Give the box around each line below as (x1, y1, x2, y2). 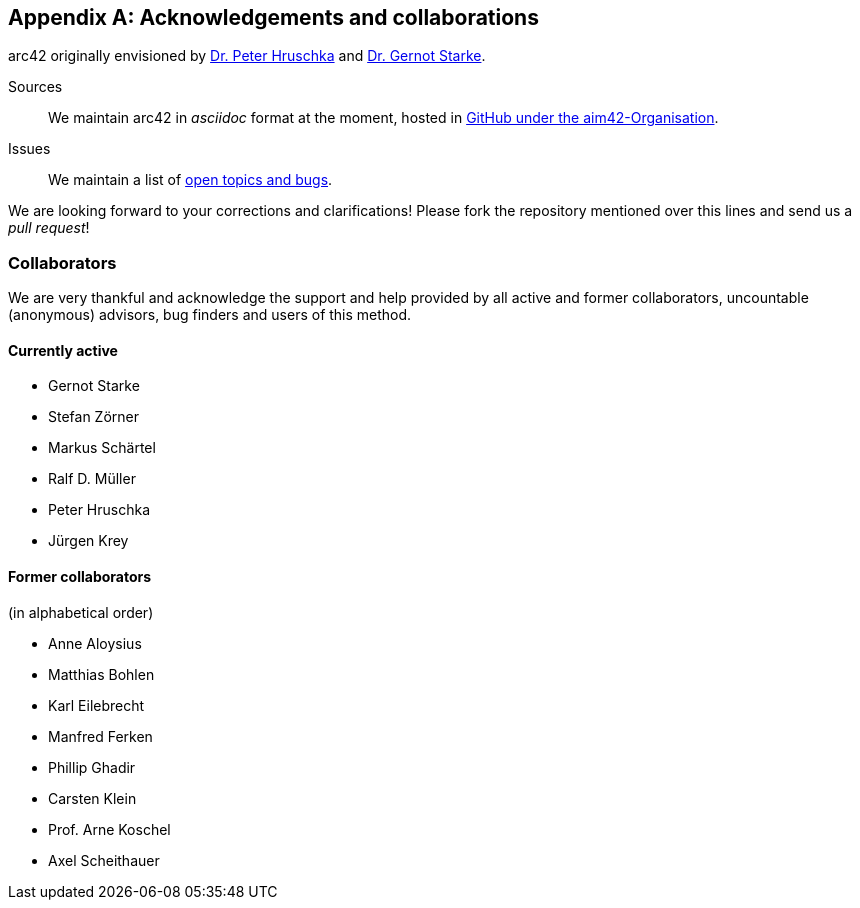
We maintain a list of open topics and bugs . (48, 171, 333, 189)
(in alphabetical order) (8, 603, 154, 621)
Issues (8, 140, 51, 158)
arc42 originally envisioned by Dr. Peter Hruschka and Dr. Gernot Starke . (8, 47, 486, 65)
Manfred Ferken (48, 727, 153, 745)
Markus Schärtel (48, 439, 156, 457)
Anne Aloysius (48, 634, 142, 652)
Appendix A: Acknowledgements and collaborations (8, 5, 539, 30)
